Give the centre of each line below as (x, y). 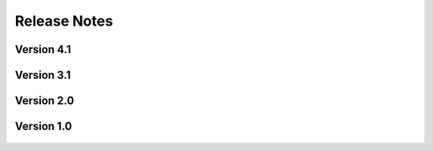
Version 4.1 (43, 49)
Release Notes (64, 21)
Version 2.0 (45, 101)
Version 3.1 (43, 75)
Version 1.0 (43, 127)
